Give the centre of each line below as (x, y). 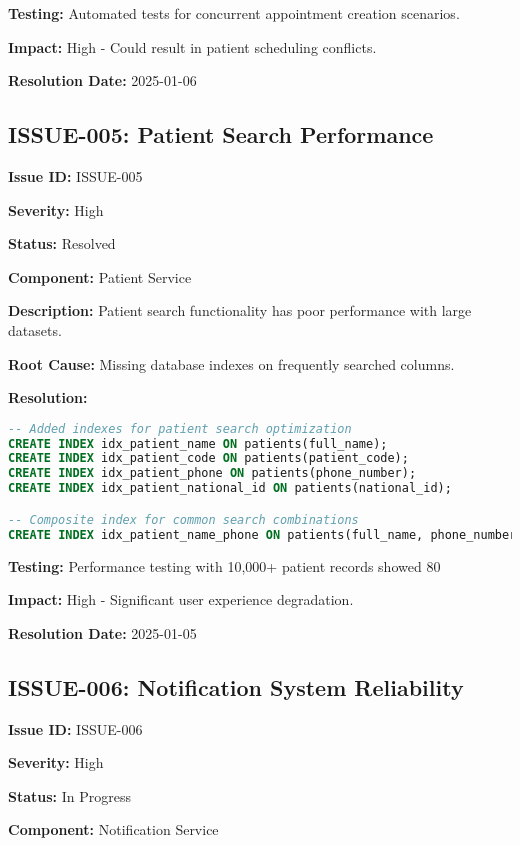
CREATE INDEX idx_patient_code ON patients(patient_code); (208, 458)
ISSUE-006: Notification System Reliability (236, 686)
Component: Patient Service (100, 276)
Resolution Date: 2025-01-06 (102, 80)
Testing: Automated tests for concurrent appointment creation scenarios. (234, 13)
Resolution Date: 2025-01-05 (102, 632)
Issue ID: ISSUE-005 (75, 175)
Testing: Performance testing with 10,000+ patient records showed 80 (224, 565)
